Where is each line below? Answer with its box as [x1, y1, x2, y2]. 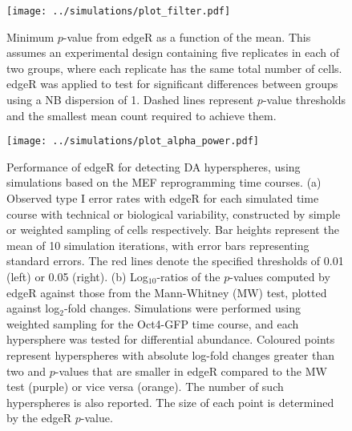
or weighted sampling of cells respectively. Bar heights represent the [6, 221, 339, 238]
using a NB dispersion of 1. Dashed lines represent [6, 91, 254, 108]
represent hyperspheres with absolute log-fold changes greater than [6, 347, 334, 363]
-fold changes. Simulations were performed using [63, 300, 301, 316]
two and [6, 362, 46, 379]
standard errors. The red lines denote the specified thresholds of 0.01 [6, 252, 344, 269]
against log [6, 300, 60, 316]
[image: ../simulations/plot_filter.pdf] [6, 6, 231, 17]
